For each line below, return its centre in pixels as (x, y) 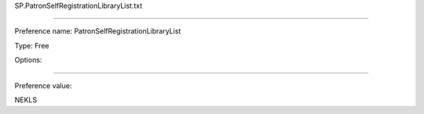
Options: (28, 60)
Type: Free (32, 45)
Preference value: (43, 85)
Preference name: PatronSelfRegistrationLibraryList (98, 31)
